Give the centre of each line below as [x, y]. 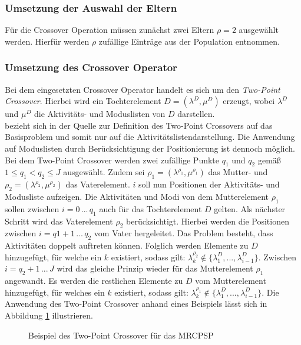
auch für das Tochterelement [150, 208]
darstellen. [196, 114]
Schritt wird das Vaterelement [59, 221]
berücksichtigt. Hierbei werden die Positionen [208, 221]
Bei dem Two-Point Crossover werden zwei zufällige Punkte [112, 160]
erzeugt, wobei [249, 101]
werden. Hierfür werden [47, 41]
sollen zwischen [32, 208]
